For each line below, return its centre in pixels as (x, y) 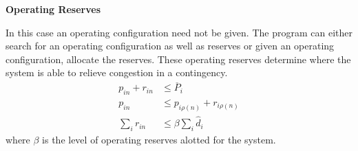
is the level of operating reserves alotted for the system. (159, 139)
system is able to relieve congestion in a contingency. (117, 72)
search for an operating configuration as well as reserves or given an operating (170, 46)
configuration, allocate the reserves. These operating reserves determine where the (178, 59)
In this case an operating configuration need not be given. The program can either (179, 32)
